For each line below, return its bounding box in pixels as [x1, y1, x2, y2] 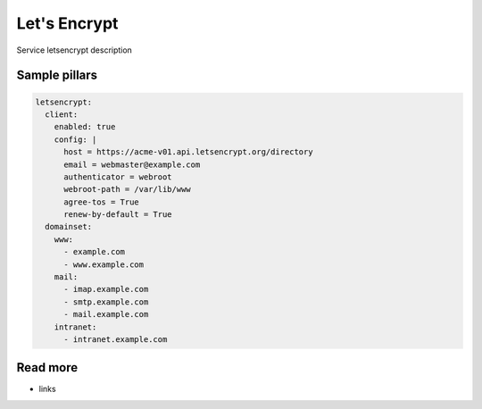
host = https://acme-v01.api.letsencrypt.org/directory [63, 147, 313, 157]
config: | [54, 134, 97, 145]
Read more [16, 360, 79, 375]
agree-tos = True [63, 196, 140, 207]
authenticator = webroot [63, 171, 173, 182]
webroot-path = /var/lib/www [63, 184, 191, 195]
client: [45, 109, 79, 120]
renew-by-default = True [63, 210, 173, 220]
